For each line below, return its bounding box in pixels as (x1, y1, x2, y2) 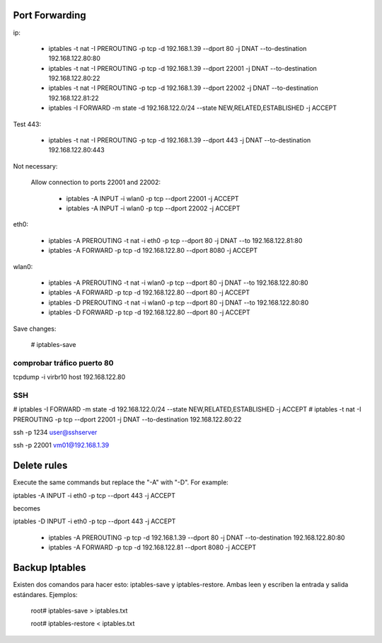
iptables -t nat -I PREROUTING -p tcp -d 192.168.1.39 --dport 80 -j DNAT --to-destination (48, 44, 307, 52)
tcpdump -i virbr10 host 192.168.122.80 (13, 372, 126, 382)
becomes (13, 504, 40, 513)
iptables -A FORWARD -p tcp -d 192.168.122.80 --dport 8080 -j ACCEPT (48, 246, 258, 255)
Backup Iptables (13, 562, 86, 574)
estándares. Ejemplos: (13, 590, 78, 598)
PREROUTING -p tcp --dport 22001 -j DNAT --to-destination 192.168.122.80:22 (13, 415, 242, 423)
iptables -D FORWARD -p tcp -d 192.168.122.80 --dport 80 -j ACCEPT (48, 308, 250, 317)
